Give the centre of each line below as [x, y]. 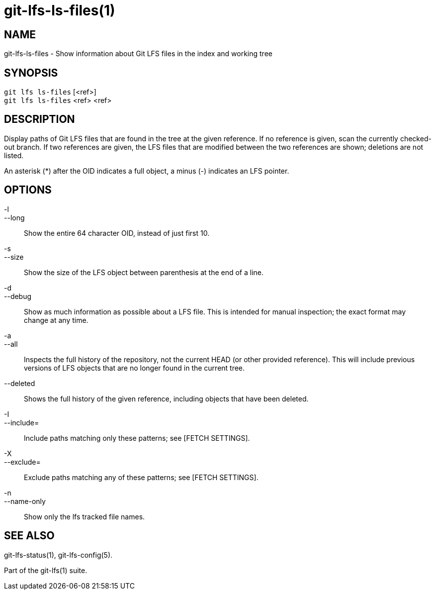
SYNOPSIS [31, 73]
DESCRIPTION [40, 119]
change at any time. [56, 320]
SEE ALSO [29, 536]
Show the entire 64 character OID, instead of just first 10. [117, 233]
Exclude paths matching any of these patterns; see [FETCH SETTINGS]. [141, 477]
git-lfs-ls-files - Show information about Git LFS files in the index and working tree [138, 54]
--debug [18, 296]
